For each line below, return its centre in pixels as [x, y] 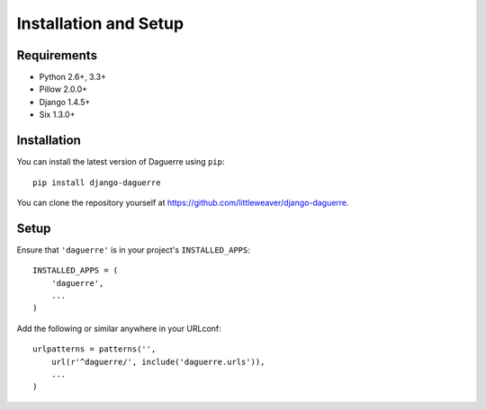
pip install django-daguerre [97, 183]
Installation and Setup [100, 23]
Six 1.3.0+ [57, 115]
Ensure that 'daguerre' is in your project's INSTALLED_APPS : [134, 250]
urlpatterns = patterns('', [94, 349]
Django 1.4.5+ [65, 102]
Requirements [57, 55]
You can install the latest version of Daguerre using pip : [121, 162]
